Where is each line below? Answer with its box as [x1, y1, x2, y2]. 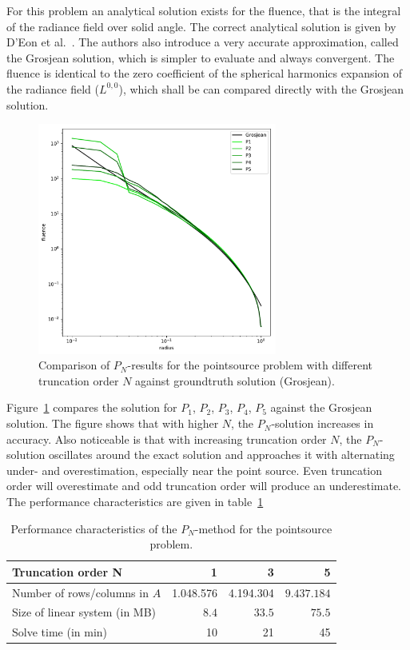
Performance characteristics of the [10, 520, 177, 536]
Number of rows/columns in [12, 584, 149, 600]
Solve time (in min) [12, 624, 107, 640]
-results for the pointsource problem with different [127, 357, 372, 373]
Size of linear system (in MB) [12, 604, 157, 620]
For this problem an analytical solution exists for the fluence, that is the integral [6, 2, 401, 18]
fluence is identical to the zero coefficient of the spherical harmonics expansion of [6, 65, 403, 82]
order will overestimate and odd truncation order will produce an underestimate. [6, 477, 402, 494]
